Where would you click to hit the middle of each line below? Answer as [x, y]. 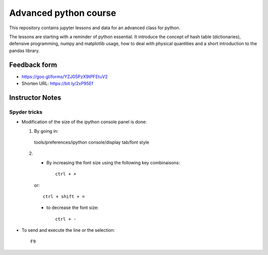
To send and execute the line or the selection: [68, 230]
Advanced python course [63, 13]
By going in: [46, 131]
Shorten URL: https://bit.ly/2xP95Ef [58, 84]
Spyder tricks [26, 112]
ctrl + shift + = [64, 196]
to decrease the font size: [72, 207]
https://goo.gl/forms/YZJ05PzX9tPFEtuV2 [65, 76]
